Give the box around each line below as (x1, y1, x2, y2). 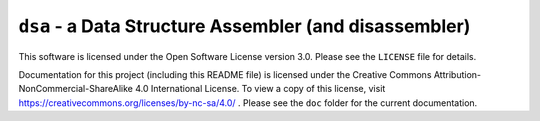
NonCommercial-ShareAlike (18, 83, 134, 95)
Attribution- (433, 68, 482, 80)
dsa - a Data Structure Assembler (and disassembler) (18, 15, 471, 37)
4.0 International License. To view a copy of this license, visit (135, 83, 386, 95)
